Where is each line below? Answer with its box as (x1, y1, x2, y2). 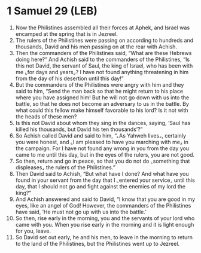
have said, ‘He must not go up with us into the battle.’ (15, 208, 147, 215)
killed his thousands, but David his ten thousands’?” (15, 126, 143, 133)
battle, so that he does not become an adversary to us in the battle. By (15, 100, 189, 107)
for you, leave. (15, 227, 51, 234)
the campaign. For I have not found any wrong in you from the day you (15, 145, 190, 152)
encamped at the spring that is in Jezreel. (15, 30, 118, 37)
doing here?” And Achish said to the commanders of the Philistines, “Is (15, 56, 190, 63)
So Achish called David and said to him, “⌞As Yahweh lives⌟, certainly (15, 132, 187, 139)
